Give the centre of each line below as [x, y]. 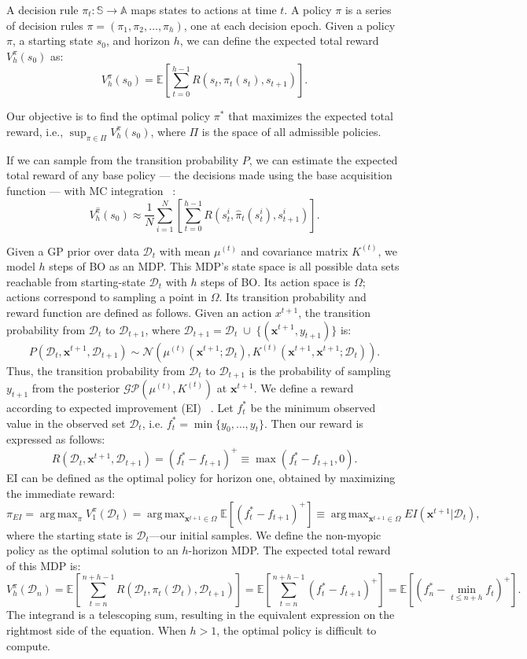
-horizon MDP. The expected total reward [289, 550]
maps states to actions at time [204, 9]
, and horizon [138, 40]
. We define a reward [304, 387]
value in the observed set [66, 423]
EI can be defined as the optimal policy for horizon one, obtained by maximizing [201, 478]
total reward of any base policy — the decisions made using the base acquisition [199, 175]
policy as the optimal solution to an [92, 550]
